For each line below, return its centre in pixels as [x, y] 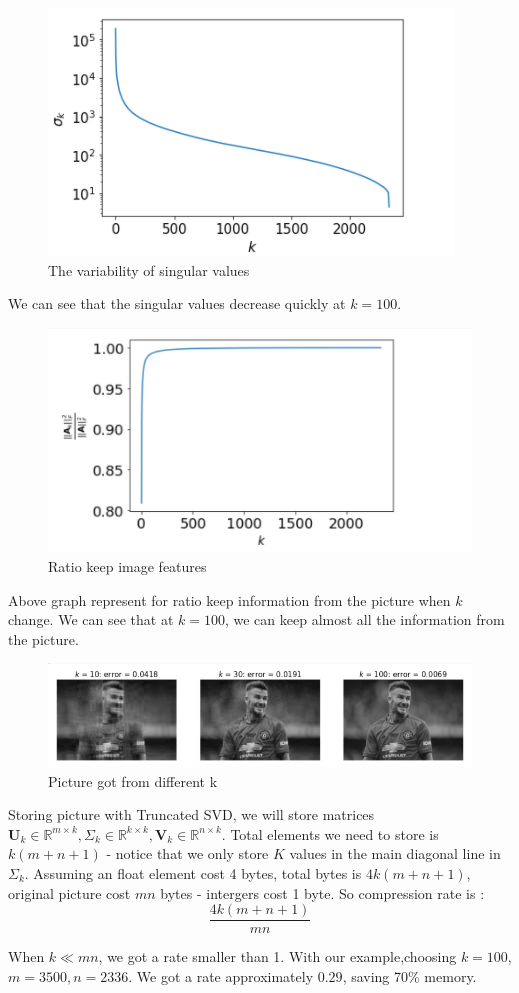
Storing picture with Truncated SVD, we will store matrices [191, 814]
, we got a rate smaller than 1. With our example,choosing [277, 956]
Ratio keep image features [127, 566]
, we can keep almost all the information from [364, 619]
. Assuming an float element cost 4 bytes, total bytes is [193, 872]
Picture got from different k [133, 780]
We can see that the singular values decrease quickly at [177, 303]
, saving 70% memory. [409, 975]
